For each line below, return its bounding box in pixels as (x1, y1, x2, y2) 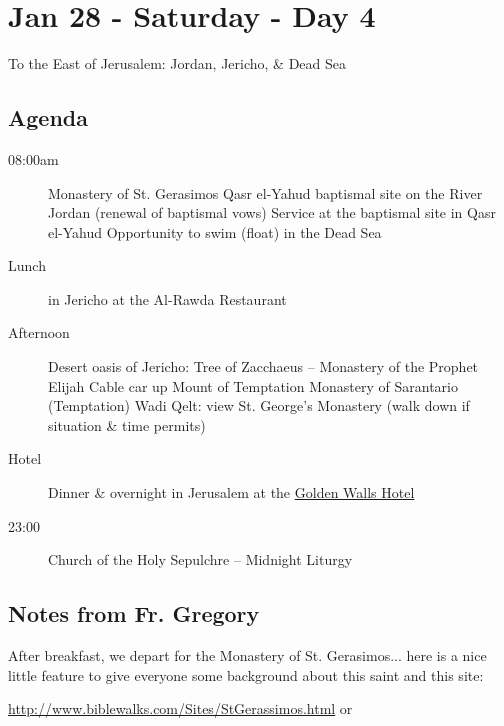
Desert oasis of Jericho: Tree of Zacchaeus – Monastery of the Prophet (48, 356, 479, 377)
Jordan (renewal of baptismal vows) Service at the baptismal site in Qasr (48, 202, 496, 223)
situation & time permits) (48, 414, 206, 435)
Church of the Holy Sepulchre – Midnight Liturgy (48, 549, 353, 570)
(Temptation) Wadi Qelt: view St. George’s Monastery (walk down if (48, 395, 470, 416)
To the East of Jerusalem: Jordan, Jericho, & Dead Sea (8, 53, 347, 74)
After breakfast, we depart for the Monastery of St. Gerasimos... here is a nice (8, 645, 487, 666)
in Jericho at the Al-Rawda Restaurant (48, 288, 287, 309)
